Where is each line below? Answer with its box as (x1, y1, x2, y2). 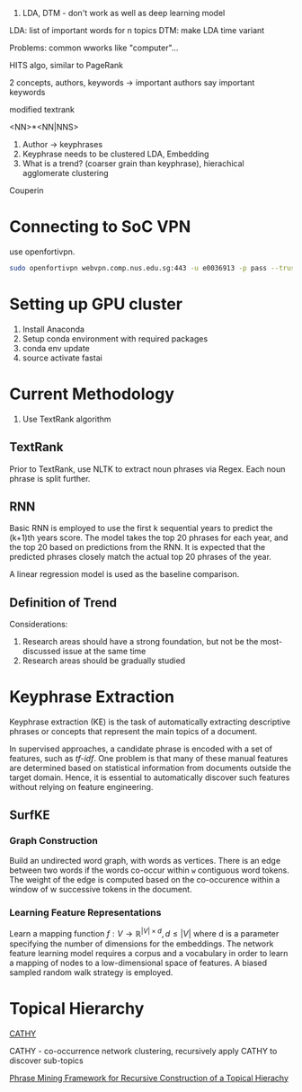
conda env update (22, 342, 90, 353)
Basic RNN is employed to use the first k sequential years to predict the (9, 523, 273, 534)
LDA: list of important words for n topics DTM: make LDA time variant (9, 25, 265, 35)
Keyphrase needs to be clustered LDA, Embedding (22, 148, 209, 159)
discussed (22, 646, 61, 657)
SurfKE (9, 808, 51, 823)
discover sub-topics (9, 1055, 84, 1066)
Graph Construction (9, 835, 99, 848)
